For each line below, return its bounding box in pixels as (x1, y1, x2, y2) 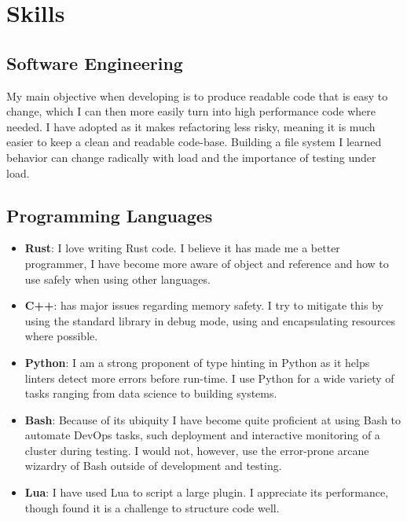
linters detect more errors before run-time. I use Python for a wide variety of (24, 369, 394, 386)
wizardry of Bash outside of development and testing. (24, 457, 282, 474)
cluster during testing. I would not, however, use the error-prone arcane (24, 442, 369, 458)
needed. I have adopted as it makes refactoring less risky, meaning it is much (6, 118, 376, 134)
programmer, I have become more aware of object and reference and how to (24, 255, 389, 271)
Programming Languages (6, 203, 213, 227)
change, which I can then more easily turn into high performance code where (6, 103, 376, 119)
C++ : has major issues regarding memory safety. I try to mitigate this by (24, 297, 383, 314)
